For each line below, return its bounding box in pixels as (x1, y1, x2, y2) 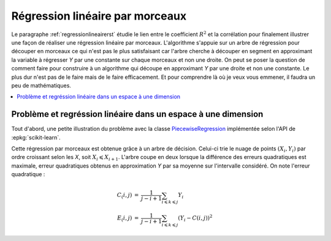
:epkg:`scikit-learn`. (11, 133, 61, 141)
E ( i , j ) (117, 215, 132, 223)
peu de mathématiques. (11, 81, 72, 89)
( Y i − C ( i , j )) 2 (178, 213, 213, 223)
